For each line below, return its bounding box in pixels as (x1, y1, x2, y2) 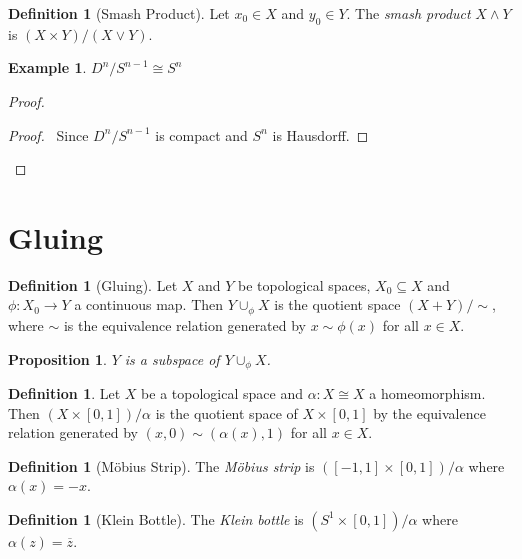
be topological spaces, (238, 274, 371, 295)
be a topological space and (141, 382, 303, 403)
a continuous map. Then (74, 294, 224, 315)
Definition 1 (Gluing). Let (8, 274, 178, 295)
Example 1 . (8, 57, 87, 78)
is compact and (155, 124, 248, 145)
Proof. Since (8, 124, 89, 145)
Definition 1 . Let (8, 382, 121, 403)
